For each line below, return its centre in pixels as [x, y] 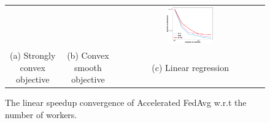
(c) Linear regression [191, 67]
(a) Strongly [33, 55]
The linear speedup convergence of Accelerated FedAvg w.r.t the [126, 102]
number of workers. [41, 115]
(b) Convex [88, 55]
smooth [88, 67]
